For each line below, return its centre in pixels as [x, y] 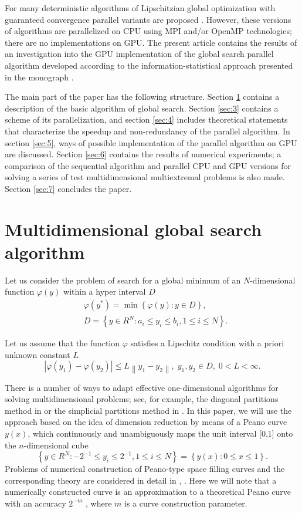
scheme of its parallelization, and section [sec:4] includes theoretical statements [146, 119]
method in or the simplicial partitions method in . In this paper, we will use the [148, 410]
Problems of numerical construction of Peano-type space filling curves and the [145, 469]
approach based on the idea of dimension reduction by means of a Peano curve [146, 422]
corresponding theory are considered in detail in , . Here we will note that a [141, 480]
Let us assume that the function [62, 343]
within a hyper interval [105, 291]
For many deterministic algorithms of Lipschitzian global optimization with [140, 8]
